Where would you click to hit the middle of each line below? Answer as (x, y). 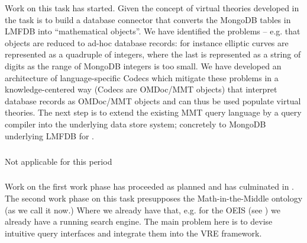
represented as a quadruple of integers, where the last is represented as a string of (153, 54)
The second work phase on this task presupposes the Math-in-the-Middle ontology (154, 198)
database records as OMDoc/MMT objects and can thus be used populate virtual (153, 100)
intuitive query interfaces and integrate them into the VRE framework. (133, 233)
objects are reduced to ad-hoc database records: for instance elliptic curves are (147, 42)
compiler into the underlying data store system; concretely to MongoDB (135, 124)
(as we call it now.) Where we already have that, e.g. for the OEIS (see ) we (143, 210)
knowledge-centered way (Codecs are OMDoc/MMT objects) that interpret (141, 89)
